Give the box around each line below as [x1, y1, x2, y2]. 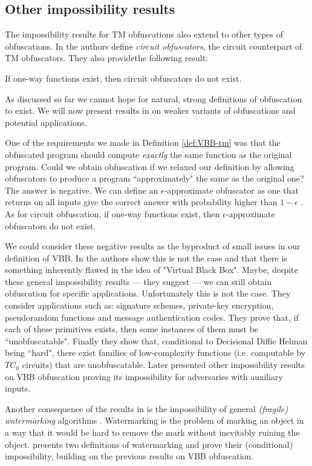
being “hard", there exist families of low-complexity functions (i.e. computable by [5, 346, 306, 359]
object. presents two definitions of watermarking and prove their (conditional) [5, 438, 293, 450]
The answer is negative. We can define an [5, 183, 158, 196]
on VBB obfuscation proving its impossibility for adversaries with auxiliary [5, 370, 283, 382]
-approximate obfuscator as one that [164, 183, 299, 196]
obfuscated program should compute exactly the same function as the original [5, 148, 292, 160]
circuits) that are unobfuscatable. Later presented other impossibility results [22, 358, 305, 371]
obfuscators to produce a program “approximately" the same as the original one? [5, 172, 304, 185]
